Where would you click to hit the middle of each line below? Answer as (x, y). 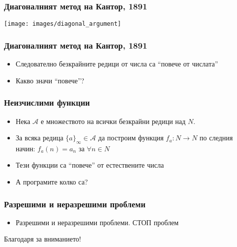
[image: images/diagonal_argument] (63, 24)
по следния (216, 138)
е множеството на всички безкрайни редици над (113, 121)
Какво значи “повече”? (50, 80)
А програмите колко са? (52, 182)
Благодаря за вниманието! (43, 239)
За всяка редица (39, 138)
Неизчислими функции (47, 102)
